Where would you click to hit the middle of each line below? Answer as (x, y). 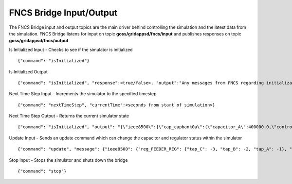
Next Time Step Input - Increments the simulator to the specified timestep (83, 94)
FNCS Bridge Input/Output (63, 13)
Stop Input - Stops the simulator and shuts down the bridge (68, 160)
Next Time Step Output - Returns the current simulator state (69, 116)
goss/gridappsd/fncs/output (39, 41)
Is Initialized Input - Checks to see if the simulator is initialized (71, 50)
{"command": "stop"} (42, 171)
